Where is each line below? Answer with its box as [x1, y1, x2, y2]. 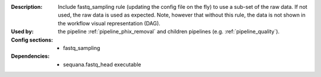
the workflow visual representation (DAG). [58, 19, 160, 26]
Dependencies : [11, 53, 50, 60]
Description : [11, 4, 43, 10]
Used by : [11, 28, 34, 35]
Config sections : [11, 36, 53, 43]
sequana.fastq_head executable [63, 61, 141, 68]
